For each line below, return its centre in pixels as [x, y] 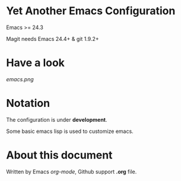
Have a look [36, 63]
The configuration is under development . [57, 119]
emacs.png [20, 79]
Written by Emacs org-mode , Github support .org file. [72, 172]
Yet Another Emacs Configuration [91, 11]
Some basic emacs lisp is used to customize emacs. [70, 131]
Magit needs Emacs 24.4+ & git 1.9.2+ [53, 39]
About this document [59, 155]
